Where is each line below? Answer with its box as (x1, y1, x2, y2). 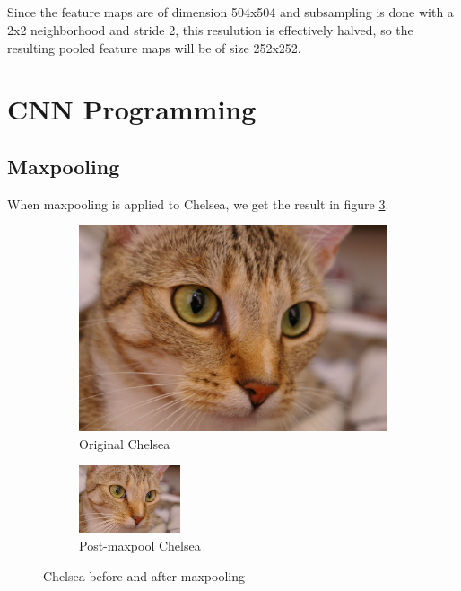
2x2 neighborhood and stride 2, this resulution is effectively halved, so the (7, 20, 413, 39)
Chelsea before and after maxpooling (43, 566, 245, 585)
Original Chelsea (79, 434, 170, 453)
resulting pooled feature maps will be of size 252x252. (7, 38, 301, 57)
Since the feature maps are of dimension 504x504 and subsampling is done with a (7, 3, 454, 22)
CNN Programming (7, 91, 257, 128)
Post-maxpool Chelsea (79, 535, 201, 554)
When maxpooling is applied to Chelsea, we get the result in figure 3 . (7, 194, 389, 213)
